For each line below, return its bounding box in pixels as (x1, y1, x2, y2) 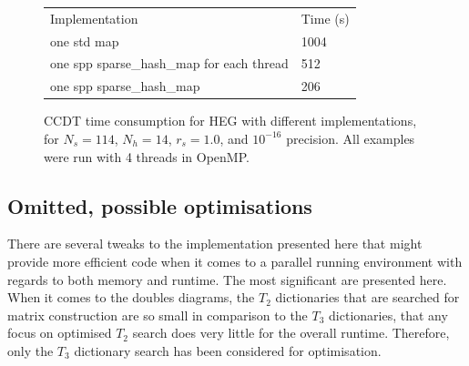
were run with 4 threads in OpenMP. (44, 147, 250, 166)
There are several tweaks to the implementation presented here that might (7, 234, 423, 253)
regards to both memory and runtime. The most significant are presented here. (7, 269, 447, 289)
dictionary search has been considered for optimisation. (74, 341, 382, 360)
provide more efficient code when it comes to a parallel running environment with (7, 251, 463, 270)
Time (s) (301, 8, 350, 27)
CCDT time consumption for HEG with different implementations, (44, 111, 417, 130)
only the (7, 341, 54, 360)
